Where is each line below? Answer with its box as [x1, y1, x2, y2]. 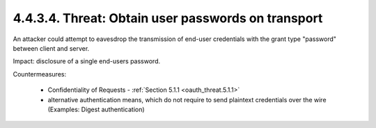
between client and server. [13, 44, 90, 52]
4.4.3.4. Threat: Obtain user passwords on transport [13, 10, 323, 26]
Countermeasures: [13, 70, 66, 78]
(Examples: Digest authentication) [47, 105, 146, 113]
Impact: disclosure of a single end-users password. [13, 57, 160, 65]
